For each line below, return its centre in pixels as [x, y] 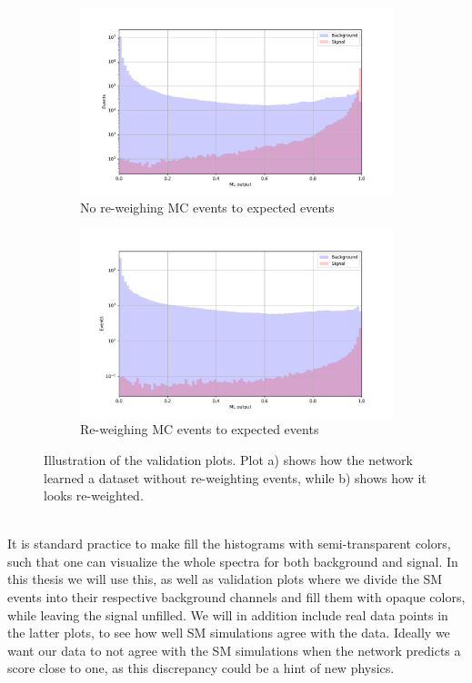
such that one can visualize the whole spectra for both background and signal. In [233, 561]
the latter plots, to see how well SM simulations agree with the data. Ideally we [229, 633]
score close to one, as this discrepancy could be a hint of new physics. [201, 668]
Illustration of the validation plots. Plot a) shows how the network [228, 459]
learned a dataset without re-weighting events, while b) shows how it [235, 477]
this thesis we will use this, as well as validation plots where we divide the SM [225, 579]
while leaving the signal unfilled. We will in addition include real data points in [228, 614]
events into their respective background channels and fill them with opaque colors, [236, 597]
